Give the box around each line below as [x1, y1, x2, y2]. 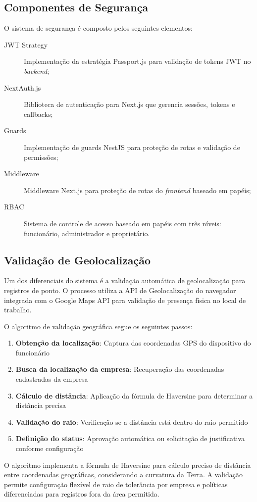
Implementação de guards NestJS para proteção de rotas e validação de [24, 142, 240, 152]
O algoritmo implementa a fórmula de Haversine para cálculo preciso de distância [4, 459, 251, 470]
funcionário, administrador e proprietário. [24, 228, 150, 238]
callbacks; [24, 108, 53, 119]
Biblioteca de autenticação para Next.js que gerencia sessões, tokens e [24, 99, 235, 109]
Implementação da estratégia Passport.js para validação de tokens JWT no [24, 56, 251, 66]
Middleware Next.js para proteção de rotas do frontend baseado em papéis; [24, 185, 251, 195]
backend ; [24, 65, 50, 76]
